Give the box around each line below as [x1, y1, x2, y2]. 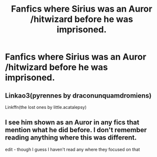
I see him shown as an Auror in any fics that [5, 118, 140, 127]
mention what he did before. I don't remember [5, 126, 147, 134]
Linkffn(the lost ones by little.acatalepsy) [5, 105, 87, 110]
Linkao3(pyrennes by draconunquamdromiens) [5, 91, 152, 100]
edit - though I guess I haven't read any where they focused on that [5, 146, 140, 152]
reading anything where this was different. [5, 134, 137, 142]
